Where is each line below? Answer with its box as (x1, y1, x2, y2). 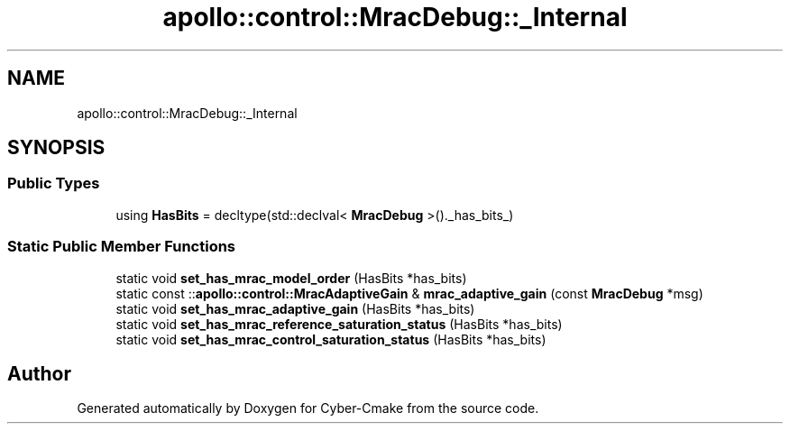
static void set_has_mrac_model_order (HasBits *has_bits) (115, 270, 467, 286)
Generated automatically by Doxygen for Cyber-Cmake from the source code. (77, 400, 539, 417)
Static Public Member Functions (7, 237, 236, 256)
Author (7, 362, 71, 385)
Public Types (7, 174, 100, 193)
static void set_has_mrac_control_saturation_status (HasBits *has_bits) (115, 331, 547, 347)
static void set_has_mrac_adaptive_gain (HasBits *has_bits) (115, 300, 475, 316)
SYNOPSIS (7, 136, 106, 160)
